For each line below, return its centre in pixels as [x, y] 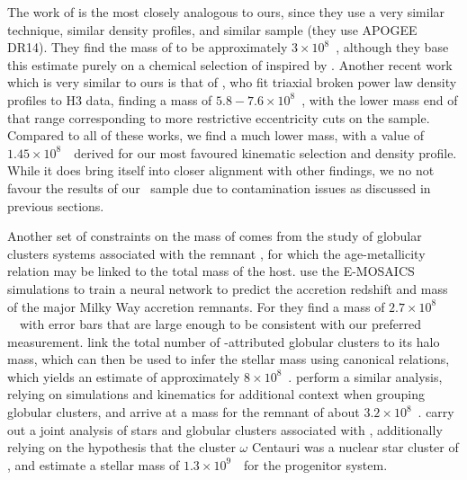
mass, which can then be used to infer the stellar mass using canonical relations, [229, 359]
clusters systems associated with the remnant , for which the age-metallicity [216, 253]
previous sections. [56, 205]
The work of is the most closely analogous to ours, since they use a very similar [226, 12]
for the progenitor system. [316, 464]
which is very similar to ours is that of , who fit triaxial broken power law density [232, 82]
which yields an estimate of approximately [124, 376]
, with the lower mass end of [380, 99]
